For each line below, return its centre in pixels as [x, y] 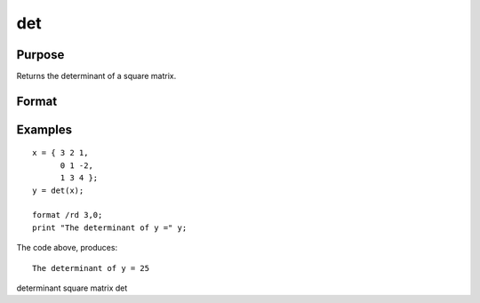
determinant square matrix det [72, 288]
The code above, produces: [67, 248]
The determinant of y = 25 [91, 268]
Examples [44, 129]
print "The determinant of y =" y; [110, 227]
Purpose [40, 55]
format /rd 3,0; [68, 215]
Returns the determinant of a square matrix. [96, 76]
